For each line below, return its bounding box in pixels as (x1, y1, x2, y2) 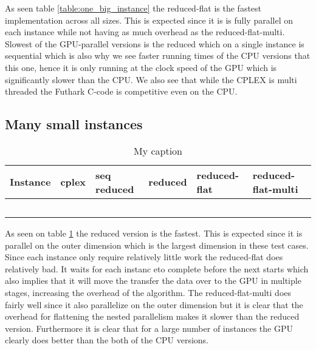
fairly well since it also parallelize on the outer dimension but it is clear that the (5, 298, 303, 311)
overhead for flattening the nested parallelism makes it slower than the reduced (5, 310, 300, 323)
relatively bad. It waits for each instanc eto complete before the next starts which (5, 262, 309, 275)
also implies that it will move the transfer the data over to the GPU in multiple (5, 274, 301, 287)
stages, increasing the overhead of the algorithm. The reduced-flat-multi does (5, 286, 292, 298)
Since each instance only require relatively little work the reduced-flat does (5, 251, 283, 263)
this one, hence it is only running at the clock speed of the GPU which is (5, 61, 277, 73)
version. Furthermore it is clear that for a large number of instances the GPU (5, 321, 293, 334)
